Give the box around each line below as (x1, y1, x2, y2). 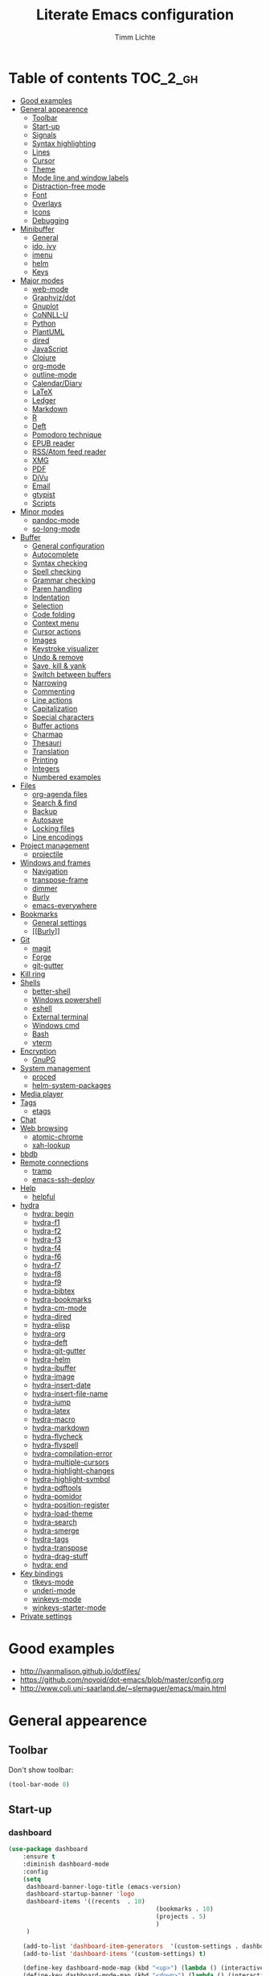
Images (31, 635, 57, 645)
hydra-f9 (31, 1277, 62, 1287)
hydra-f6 (31, 1252, 62, 1261)
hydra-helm (31, 1354, 71, 1364)
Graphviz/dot (31, 293, 76, 302)
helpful (31, 1191, 55, 1202)
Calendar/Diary (31, 378, 83, 388)
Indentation (31, 592, 70, 602)
